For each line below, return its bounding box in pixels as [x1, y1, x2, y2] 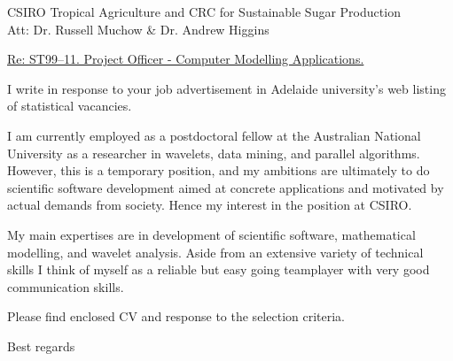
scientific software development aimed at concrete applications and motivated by [7, 178, 444, 196]
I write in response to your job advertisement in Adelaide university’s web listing [7, 79, 446, 97]
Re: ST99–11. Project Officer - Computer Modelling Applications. [7, 50, 364, 68]
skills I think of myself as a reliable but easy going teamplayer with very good [7, 260, 430, 279]
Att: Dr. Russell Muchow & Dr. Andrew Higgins [7, 19, 269, 38]
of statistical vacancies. [7, 96, 132, 115]
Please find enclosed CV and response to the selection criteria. [7, 307, 345, 326]
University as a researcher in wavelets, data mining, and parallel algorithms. [7, 143, 420, 162]
